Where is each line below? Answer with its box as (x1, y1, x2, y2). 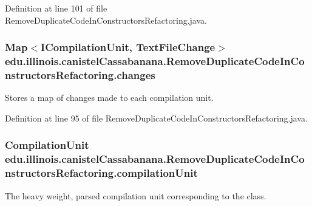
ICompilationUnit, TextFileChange (41, 39, 215, 55)
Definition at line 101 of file (5, 2, 107, 14)
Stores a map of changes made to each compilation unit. (5, 91, 214, 104)
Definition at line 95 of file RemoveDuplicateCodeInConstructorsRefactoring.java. (5, 111, 308, 124)
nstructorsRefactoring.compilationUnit (5, 165, 198, 180)
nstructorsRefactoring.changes (5, 67, 155, 82)
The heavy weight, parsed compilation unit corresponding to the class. (5, 189, 266, 202)
